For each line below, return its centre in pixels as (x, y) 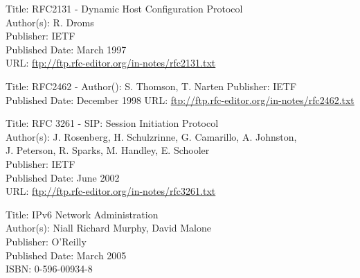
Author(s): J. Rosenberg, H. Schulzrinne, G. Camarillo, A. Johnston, (151, 136)
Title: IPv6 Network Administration (82, 214)
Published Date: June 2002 (63, 177)
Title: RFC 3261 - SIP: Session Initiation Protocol (112, 123)
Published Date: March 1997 (66, 49)
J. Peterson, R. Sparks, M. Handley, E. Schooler (108, 150)
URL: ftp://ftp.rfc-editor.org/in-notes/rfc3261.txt (111, 191)
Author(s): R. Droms (50, 22)
